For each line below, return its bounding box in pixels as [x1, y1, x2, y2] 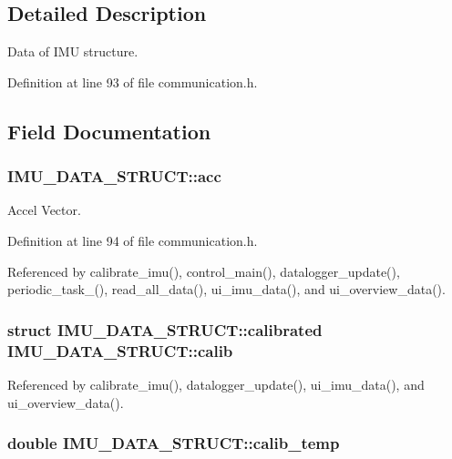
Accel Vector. [7, 200, 81, 219]
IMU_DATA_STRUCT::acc [7, 165, 221, 188]
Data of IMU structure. [7, 42, 139, 61]
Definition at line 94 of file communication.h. [7, 230, 258, 250]
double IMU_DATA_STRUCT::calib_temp [7, 432, 340, 454]
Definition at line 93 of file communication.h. [7, 72, 258, 91]
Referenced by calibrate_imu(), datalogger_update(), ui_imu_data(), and [7, 374, 425, 393]
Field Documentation [7, 117, 211, 145]
